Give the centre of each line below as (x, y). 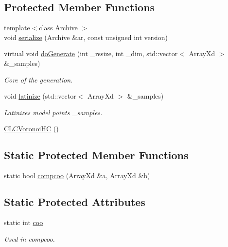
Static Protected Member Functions (96, 155)
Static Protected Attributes (75, 202)
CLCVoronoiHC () (31, 129)
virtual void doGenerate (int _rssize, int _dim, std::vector (91, 53)
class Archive (58, 28)
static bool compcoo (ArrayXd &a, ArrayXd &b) (77, 175)
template (17, 28)
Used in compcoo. (29, 238)
